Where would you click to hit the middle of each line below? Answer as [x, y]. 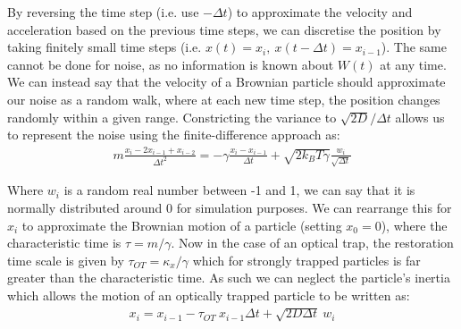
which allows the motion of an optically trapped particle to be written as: [209, 295]
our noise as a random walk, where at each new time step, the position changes [224, 99]
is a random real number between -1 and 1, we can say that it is [239, 190]
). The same [414, 47]
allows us [420, 117]
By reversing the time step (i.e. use [103, 12]
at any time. [413, 64]
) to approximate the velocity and [320, 12]
